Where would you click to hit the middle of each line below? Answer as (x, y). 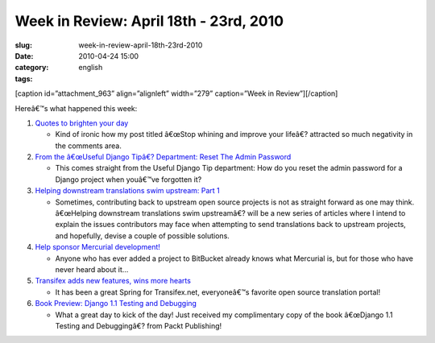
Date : (24, 56)
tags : (24, 79)
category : (32, 68)
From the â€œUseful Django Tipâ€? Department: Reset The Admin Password (163, 157)
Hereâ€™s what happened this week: (76, 108)
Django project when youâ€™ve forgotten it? (128, 179)
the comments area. (89, 146)
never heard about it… (92, 269)
